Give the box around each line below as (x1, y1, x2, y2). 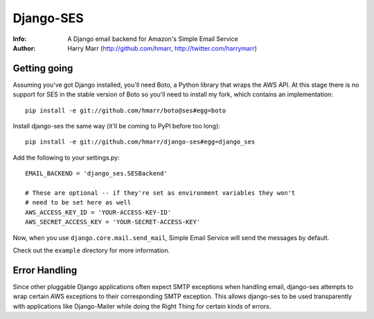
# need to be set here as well (25, 198, 132, 207)
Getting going (12, 62, 73, 74)
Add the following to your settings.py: (12, 153, 121, 162)
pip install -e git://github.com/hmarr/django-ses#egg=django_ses (25, 138, 256, 146)
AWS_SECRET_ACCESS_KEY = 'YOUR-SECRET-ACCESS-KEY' (25, 218, 201, 226)
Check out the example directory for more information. (12, 246, 170, 255)
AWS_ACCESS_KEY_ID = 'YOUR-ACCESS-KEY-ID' (25, 208, 172, 216)
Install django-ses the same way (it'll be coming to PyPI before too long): (12, 122, 221, 130)
